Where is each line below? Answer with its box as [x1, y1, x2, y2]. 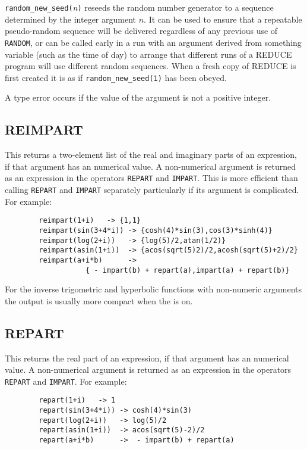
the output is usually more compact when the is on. [5, 294, 193, 307]
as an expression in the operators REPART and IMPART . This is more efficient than [5, 172, 298, 184]
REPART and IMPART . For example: [5, 375, 127, 387]
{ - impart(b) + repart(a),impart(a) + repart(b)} [86, 266, 290, 275]
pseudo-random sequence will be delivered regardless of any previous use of [5, 24, 278, 37]
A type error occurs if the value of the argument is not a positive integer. [5, 91, 271, 104]
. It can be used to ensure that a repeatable [144, 13, 302, 25]
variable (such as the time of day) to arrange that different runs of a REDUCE [5, 48, 292, 60]
